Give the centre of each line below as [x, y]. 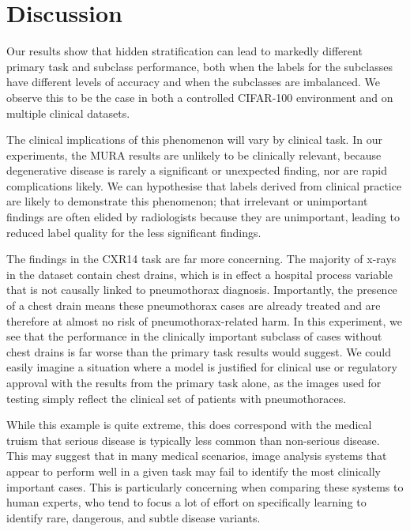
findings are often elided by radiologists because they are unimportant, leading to [203, 217]
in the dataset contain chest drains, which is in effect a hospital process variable [200, 274]
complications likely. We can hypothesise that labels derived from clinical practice [204, 185]
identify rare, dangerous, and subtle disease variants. [134, 517]
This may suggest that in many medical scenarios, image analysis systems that [197, 456]
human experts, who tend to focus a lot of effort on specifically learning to [186, 502]
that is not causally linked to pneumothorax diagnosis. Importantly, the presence [202, 290]
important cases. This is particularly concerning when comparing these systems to [205, 486]
